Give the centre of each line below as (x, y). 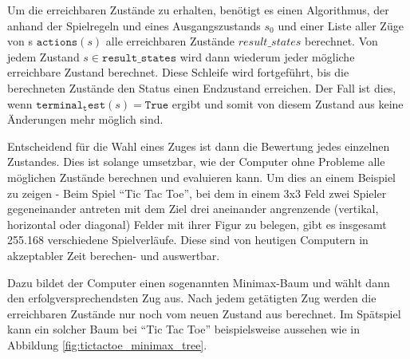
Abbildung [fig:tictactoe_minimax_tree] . (107, 344)
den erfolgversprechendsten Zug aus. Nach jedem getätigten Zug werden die (192, 298)
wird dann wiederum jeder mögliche (267, 56)
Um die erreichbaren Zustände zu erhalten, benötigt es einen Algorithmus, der (198, 10)
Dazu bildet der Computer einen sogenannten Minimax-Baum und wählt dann (199, 282)
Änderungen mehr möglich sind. (85, 119)
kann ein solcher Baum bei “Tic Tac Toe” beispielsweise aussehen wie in (184, 329)
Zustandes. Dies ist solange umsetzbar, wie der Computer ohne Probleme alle (196, 162)
